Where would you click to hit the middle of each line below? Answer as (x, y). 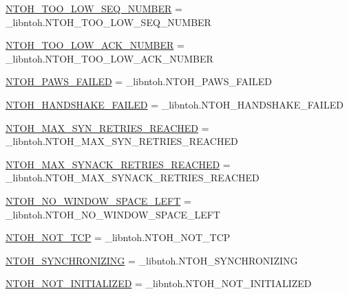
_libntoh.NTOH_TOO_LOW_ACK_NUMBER (109, 58)
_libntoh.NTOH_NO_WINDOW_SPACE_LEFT (113, 214)
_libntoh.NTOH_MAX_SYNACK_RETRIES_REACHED (133, 178)
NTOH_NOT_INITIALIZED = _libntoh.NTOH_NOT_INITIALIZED (159, 283)
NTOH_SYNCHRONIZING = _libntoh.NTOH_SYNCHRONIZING (152, 260)
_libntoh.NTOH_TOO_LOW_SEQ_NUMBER (108, 22)
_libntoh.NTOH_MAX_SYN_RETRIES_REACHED (122, 141)
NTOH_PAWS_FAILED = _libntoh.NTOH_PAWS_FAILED (139, 81)
